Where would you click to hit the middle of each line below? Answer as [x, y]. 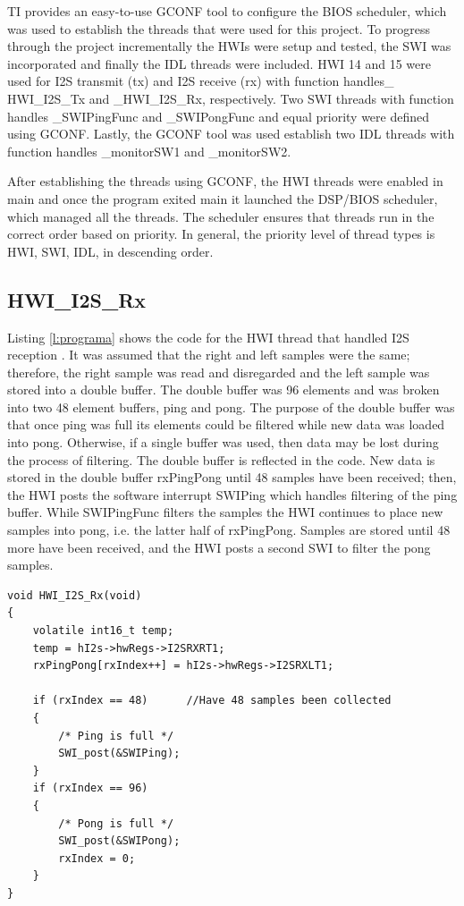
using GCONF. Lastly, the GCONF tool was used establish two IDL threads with [231, 134]
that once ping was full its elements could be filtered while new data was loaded [226, 424]
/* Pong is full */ [116, 823]
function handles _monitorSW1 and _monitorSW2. [149, 151]
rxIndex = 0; [97, 858]
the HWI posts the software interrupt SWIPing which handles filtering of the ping [232, 494]
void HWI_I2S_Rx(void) [75, 595]
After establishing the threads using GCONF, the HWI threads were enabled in [225, 181]
